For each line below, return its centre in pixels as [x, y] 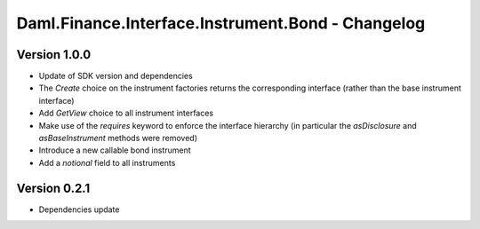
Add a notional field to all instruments [107, 162]
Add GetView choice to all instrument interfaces [126, 113]
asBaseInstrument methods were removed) [118, 138]
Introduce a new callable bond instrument [115, 150]
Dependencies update [79, 209]
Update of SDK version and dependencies [116, 76]
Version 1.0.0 [54, 55]
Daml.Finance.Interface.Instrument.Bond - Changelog [221, 23]
